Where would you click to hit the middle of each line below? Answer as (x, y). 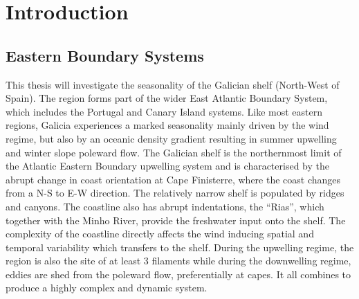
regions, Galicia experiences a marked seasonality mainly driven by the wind (167, 125)
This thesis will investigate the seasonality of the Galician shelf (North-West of (173, 84)
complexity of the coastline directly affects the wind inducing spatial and (160, 234)
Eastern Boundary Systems (105, 55)
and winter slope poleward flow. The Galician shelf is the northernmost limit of (174, 152)
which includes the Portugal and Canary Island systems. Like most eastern (164, 111)
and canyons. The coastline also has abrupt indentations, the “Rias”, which (165, 206)
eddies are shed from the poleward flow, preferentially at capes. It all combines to (178, 274)
